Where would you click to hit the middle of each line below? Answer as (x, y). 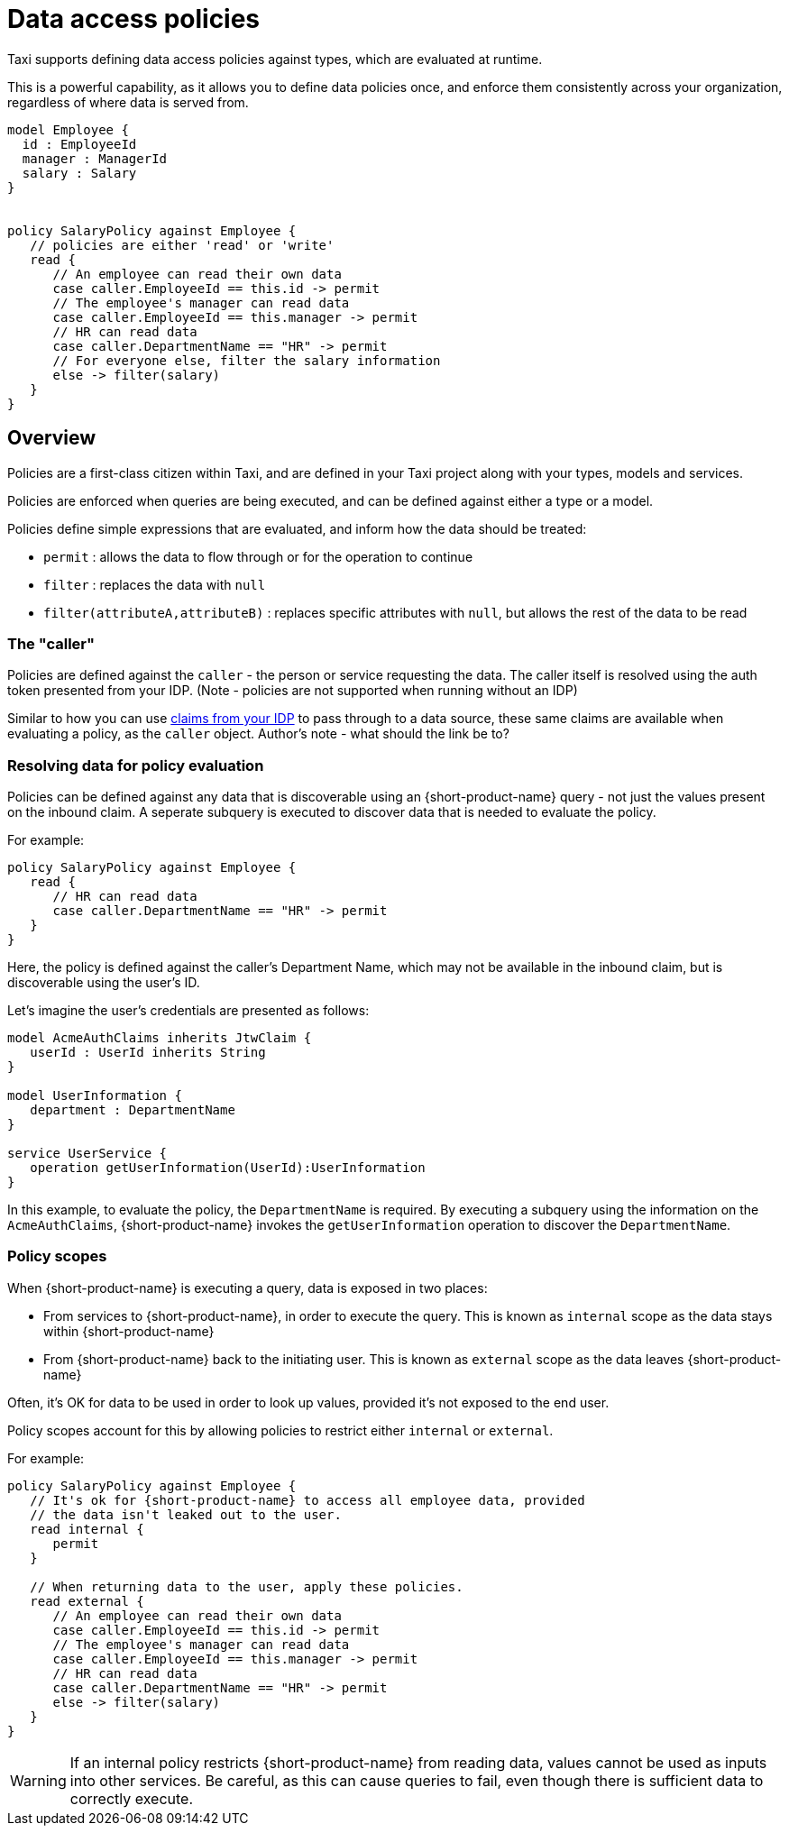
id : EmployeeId (79, 144)
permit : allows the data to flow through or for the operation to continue (258, 556)
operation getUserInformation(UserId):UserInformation (228, 1168)
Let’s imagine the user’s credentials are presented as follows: (188, 1011)
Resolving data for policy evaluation (136, 765)
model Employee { (68, 129)
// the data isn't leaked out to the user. (186, 1514)
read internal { (87, 1529)
